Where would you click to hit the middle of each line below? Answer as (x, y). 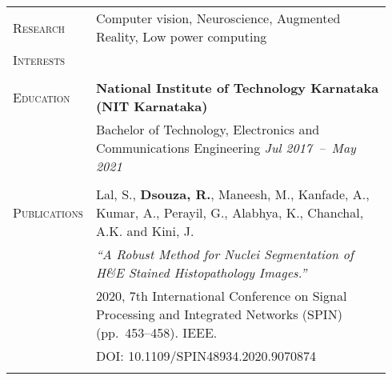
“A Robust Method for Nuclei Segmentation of (224, 254)
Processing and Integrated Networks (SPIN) (219, 314)
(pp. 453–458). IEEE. (156, 332)
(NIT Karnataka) (152, 106)
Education (42, 97)
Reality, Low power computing (181, 36)
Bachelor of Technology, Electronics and (208, 129)
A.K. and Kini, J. (145, 231)
